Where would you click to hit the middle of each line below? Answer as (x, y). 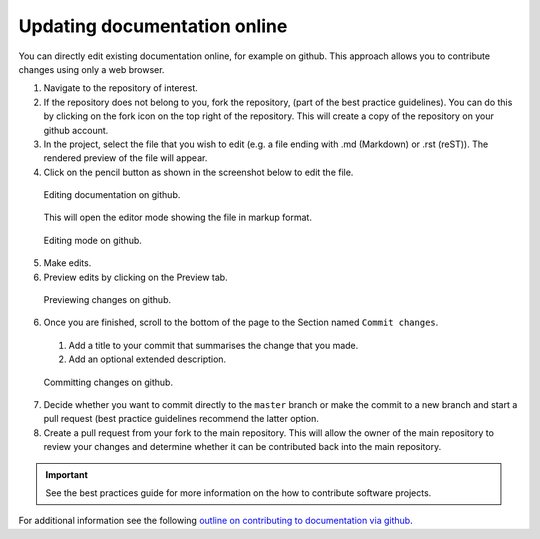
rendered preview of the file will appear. (125, 158)
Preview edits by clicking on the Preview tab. (136, 277)
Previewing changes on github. (107, 300)
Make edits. (67, 263)
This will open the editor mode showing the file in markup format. (177, 217)
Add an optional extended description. (147, 359)
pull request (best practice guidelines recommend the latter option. (181, 419)
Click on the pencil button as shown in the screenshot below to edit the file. (198, 172)
